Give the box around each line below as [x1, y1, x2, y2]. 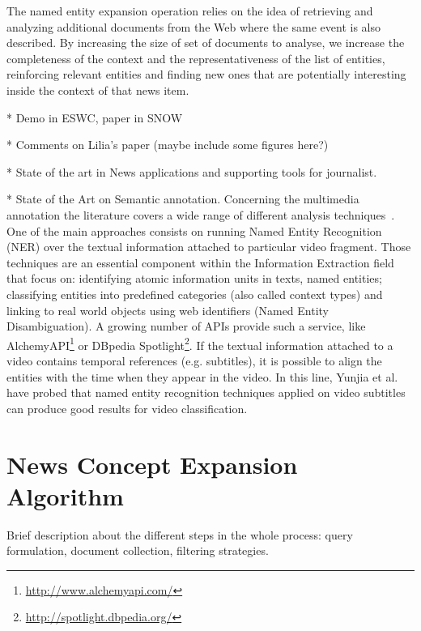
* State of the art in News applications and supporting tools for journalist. [6, 163, 377, 180]
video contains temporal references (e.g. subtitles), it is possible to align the [6, 352, 382, 369]
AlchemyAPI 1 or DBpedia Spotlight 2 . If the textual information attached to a [6, 334, 393, 353]
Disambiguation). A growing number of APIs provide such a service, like [6, 318, 366, 335]
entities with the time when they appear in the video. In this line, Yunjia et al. [6, 368, 398, 385]
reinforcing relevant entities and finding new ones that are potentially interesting [6, 66, 406, 83]
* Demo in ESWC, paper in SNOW [6, 109, 183, 126]
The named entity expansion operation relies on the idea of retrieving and [6, 2, 373, 19]
